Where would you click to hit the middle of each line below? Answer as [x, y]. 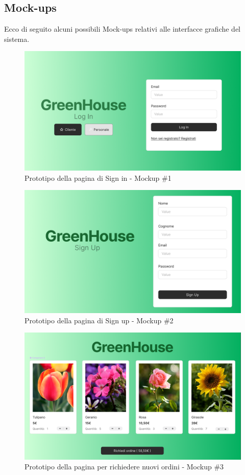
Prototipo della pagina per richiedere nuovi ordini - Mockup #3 [124, 467]
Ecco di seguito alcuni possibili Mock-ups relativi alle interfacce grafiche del [122, 29]
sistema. [17, 39]
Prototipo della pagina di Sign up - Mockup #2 [99, 320]
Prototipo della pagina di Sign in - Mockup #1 [98, 177]
